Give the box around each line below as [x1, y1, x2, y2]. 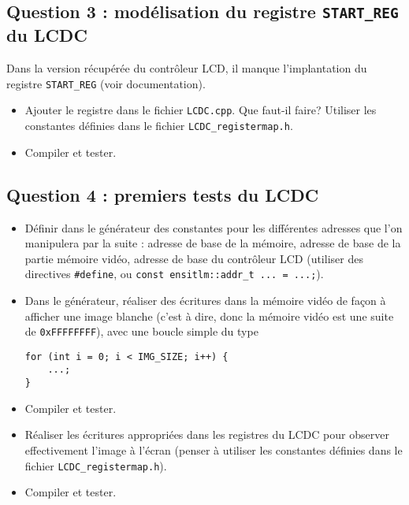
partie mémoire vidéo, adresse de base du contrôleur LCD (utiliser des [24, 250, 363, 266]
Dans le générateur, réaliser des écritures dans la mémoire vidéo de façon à [24, 291, 386, 308]
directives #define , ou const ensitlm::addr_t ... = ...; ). [24, 265, 324, 282]
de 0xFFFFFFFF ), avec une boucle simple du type [24, 323, 258, 340]
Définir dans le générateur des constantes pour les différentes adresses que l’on [24, 219, 403, 236]
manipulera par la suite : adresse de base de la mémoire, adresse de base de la [24, 235, 401, 251]
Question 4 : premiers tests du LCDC [6, 182, 319, 206]
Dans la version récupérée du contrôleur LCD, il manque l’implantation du [6, 60, 367, 76]
